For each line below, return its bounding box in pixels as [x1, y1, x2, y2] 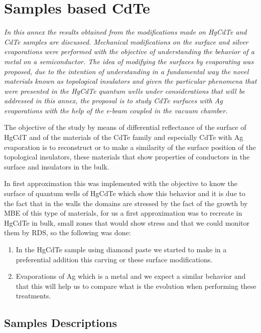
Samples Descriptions [4, 315, 117, 330]
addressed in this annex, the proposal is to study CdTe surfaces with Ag [4, 95, 223, 106]
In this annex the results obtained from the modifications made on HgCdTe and [4, 27, 247, 37]
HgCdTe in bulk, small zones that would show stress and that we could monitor [4, 217, 249, 228]
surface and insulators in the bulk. [4, 161, 109, 172]
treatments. [16, 290, 51, 301]
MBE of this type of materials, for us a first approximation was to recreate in [4, 208, 242, 218]
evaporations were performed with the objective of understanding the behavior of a [4, 46, 254, 57]
